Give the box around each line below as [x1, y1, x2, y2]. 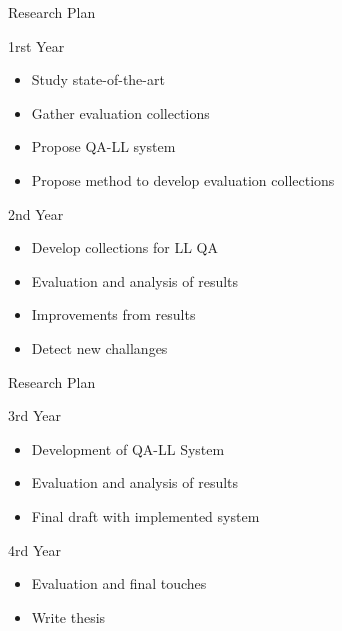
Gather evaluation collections [31, 102, 210, 123]
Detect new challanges [31, 337, 168, 358]
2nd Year [8, 203, 64, 224]
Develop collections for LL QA [31, 237, 218, 258]
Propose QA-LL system [31, 136, 176, 157]
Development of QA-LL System [31, 438, 225, 459]
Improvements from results [31, 304, 196, 325]
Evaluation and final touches [31, 573, 207, 594]
